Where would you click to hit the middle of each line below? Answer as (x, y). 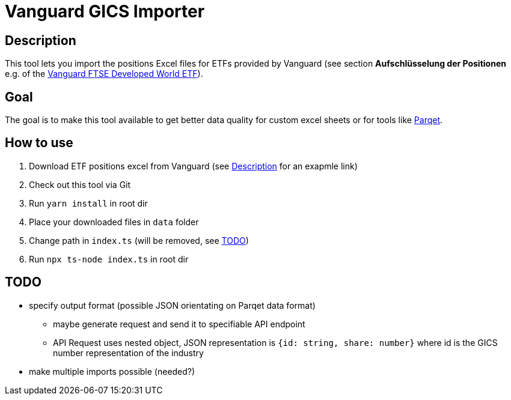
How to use (39, 143)
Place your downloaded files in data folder (114, 222)
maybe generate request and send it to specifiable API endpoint (179, 324)
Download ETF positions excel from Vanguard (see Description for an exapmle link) (193, 166)
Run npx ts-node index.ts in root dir (109, 259)
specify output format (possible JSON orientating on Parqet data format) (172, 305)
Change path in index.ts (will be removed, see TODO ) (139, 240)
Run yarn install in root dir (88, 203)
